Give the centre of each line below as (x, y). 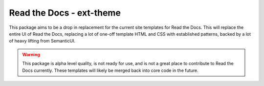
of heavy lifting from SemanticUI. (42, 41)
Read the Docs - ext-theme (65, 13)
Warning (31, 54)
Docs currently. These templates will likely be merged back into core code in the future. (110, 70)
